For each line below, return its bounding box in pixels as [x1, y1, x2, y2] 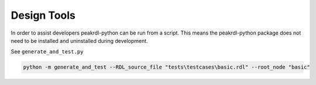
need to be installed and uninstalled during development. [11, 37, 149, 44]
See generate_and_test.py [11, 48, 84, 55]
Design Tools [11, 9, 76, 22]
